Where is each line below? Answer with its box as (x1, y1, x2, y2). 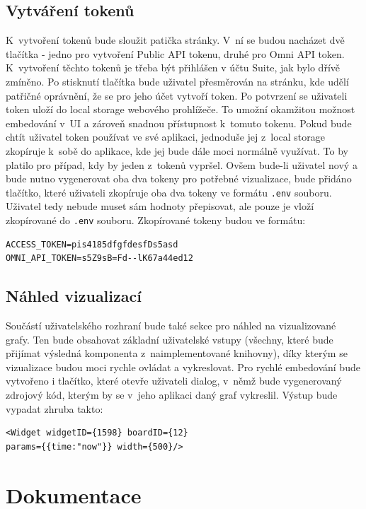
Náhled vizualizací (6, 285, 142, 307)
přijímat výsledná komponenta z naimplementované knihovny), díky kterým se (6, 346, 348, 361)
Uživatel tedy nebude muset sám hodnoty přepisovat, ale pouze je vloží (6, 199, 314, 213)
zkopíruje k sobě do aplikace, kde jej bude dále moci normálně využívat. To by (6, 143, 348, 158)
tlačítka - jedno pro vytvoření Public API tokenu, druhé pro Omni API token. (6, 46, 345, 61)
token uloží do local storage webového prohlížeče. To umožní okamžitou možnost (6, 102, 355, 117)
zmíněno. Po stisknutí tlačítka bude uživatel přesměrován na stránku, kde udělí (6, 74, 349, 88)
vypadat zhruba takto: (6, 401, 103, 416)
